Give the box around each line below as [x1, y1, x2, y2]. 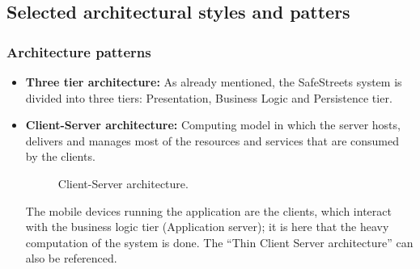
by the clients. [25, 148, 95, 165]
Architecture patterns [6, 41, 151, 61]
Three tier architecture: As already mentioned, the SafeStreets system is [25, 74, 402, 90]
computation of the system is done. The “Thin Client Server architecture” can [25, 233, 414, 250]
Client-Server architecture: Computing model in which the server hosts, [25, 116, 401, 133]
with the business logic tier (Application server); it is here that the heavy [25, 218, 389, 235]
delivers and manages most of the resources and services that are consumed [25, 132, 399, 149]
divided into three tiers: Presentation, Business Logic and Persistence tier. [25, 89, 392, 106]
